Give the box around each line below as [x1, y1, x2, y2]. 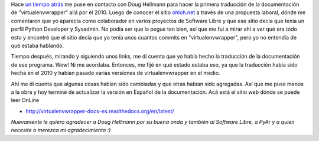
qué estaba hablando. [11, 42, 64, 49]
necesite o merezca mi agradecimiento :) [11, 127, 111, 134]
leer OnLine [11, 97, 40, 104]
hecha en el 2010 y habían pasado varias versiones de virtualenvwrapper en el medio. [11, 70, 220, 77]
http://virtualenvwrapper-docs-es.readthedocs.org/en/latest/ [25, 107, 174, 114]
